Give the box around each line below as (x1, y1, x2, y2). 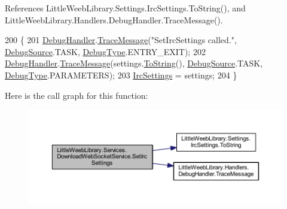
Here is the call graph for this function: (5, 89, 148, 101)
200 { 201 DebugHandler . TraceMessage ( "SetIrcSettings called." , (5, 34, 237, 46)
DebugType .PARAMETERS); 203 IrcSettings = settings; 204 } (5, 68, 237, 81)
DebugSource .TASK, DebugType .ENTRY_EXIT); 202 (5, 45, 206, 57)
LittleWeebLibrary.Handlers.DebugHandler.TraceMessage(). (5, 13, 223, 26)
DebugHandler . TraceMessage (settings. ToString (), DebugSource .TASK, (5, 57, 263, 69)
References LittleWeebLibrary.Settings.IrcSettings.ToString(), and (5, 2, 246, 14)
